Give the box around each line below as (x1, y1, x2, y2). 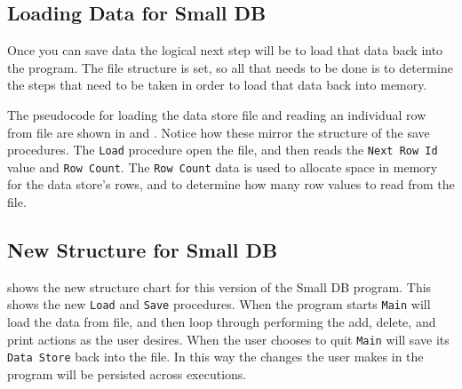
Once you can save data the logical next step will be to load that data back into (7, 41, 443, 60)
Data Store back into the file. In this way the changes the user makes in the (7, 347, 424, 366)
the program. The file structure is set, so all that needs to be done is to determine (7, 58, 453, 76)
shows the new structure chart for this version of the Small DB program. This (7, 277, 432, 296)
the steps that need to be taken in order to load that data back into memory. (7, 75, 427, 94)
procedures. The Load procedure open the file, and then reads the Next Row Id (7, 140, 438, 159)
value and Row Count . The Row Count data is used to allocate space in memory (7, 157, 438, 176)
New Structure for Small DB (7, 236, 278, 264)
